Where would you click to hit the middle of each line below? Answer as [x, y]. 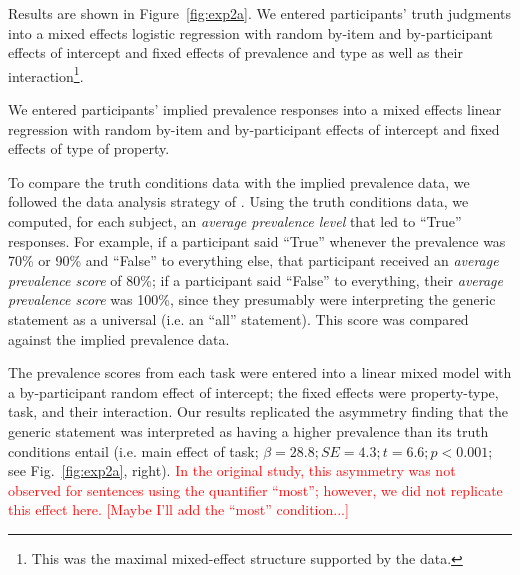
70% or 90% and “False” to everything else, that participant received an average [253, 260]
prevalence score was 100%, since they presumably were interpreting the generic [252, 299]
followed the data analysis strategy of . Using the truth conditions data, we [238, 201]
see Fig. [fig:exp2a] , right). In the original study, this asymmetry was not [232, 470]
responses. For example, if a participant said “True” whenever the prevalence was [257, 240]
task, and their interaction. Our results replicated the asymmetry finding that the [258, 411]
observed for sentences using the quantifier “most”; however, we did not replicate [255, 489]
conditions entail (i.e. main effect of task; [133, 450]
